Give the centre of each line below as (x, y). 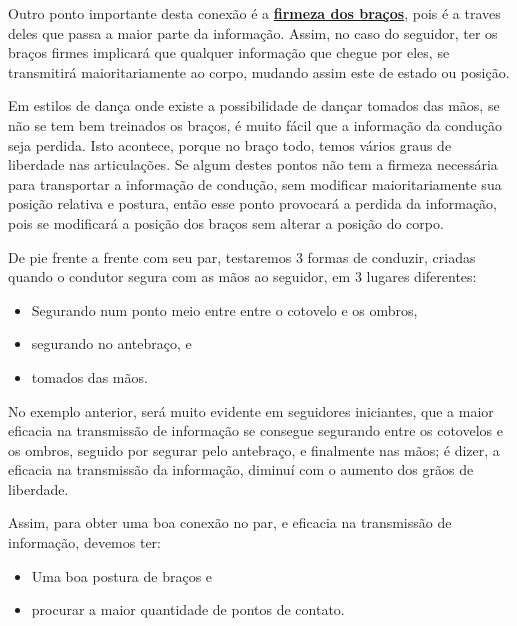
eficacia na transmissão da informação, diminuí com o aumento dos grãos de (241, 469)
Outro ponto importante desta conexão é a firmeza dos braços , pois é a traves (254, 13)
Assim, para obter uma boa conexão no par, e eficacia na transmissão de (230, 522)
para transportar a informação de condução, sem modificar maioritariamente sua (255, 183)
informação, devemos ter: (84, 542)
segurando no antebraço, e (111, 343)
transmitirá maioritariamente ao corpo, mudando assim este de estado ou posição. (259, 71)
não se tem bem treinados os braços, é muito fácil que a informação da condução (255, 124)
